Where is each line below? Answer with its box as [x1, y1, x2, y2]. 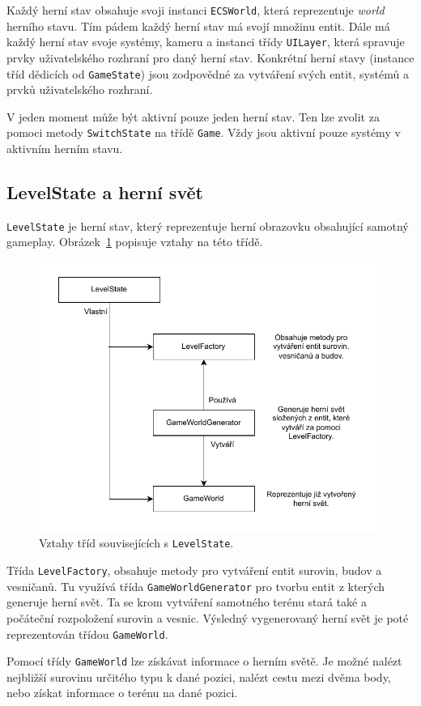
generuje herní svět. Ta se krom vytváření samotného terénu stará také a [6, 593, 368, 610]
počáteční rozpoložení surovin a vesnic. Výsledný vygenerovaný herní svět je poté [6, 609, 409, 626]
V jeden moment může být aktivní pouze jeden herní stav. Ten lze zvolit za [6, 108, 380, 125]
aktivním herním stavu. [6, 140, 123, 156]
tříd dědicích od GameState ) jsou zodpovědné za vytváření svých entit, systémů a [6, 65, 409, 82]
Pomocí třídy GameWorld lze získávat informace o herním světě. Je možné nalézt [6, 653, 402, 670]
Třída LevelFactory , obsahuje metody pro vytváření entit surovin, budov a [6, 562, 382, 579]
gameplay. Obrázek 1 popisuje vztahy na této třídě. [6, 233, 263, 250]
